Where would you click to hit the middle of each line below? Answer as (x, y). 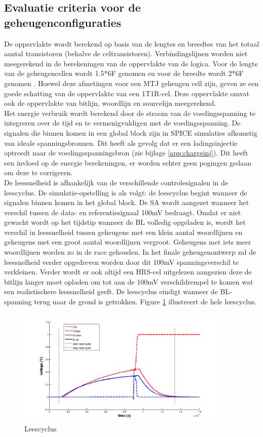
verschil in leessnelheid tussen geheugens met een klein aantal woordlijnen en (123, 232)
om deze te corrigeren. (39, 172)
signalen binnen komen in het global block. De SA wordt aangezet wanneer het (126, 202)
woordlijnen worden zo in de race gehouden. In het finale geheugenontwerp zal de (130, 252)
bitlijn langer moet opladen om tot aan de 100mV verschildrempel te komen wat (129, 281)
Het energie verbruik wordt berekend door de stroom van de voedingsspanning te (130, 113)
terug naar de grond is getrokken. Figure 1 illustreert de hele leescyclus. (145, 302)
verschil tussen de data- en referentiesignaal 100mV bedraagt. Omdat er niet (123, 212)
